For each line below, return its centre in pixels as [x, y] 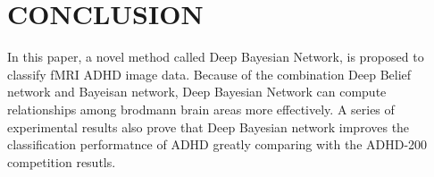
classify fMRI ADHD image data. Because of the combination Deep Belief [209, 74]
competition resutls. [62, 161]
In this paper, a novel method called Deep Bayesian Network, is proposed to [216, 57]
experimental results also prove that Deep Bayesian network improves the [209, 126]
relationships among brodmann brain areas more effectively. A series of [201, 109]
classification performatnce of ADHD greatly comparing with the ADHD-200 [217, 144]
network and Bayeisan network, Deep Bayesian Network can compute [197, 92]
